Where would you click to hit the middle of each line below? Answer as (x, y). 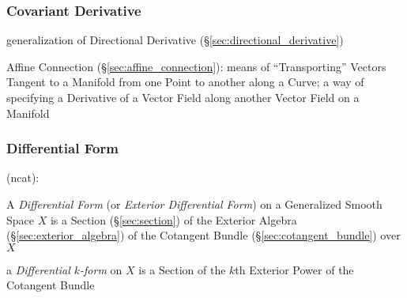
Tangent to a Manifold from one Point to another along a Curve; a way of (185, 82)
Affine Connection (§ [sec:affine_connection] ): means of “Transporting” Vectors (196, 66)
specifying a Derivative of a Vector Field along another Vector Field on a (183, 97)
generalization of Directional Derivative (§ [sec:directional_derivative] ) (175, 40)
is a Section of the (182, 269)
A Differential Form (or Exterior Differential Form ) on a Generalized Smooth (194, 204)
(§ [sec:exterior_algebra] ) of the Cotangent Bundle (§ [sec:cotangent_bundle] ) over (203, 235)
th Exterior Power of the (294, 269)
